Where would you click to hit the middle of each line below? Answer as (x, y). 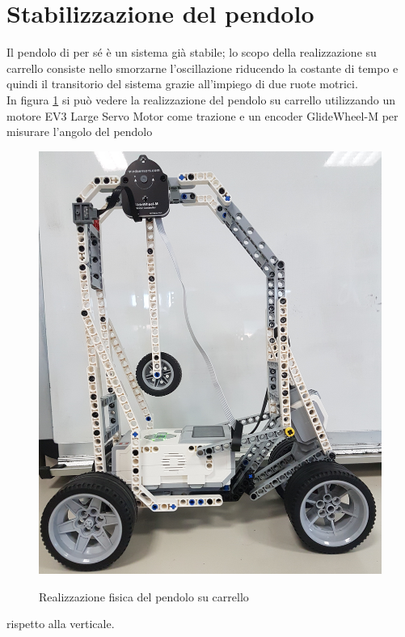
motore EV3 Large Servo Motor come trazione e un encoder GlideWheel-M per (202, 115)
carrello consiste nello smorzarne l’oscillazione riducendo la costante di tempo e (202, 68)
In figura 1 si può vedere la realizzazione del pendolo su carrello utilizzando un (201, 99)
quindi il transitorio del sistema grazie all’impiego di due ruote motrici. (182, 84)
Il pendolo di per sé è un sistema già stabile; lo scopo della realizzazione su (192, 52)
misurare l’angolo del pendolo (80, 132)
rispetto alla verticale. (61, 624)
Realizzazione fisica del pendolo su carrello (144, 596)
